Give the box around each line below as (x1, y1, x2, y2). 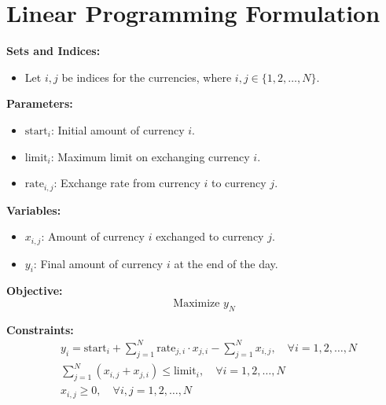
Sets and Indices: (6, 42, 101, 59)
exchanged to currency (156, 228, 264, 245)
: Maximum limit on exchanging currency (50, 148, 250, 164)
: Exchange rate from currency (53, 175, 200, 191)
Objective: (6, 282, 63, 299)
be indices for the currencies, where (61, 68, 232, 85)
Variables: (6, 201, 61, 218)
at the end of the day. (174, 255, 278, 271)
